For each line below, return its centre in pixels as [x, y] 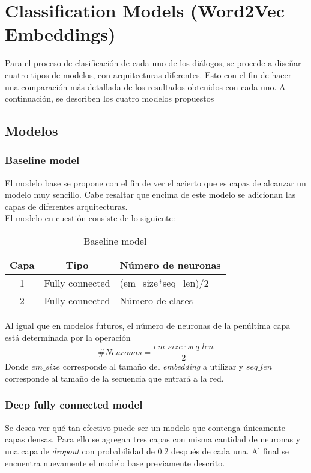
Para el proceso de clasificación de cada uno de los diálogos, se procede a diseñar [153, 63]
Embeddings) [60, 34]
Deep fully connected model [74, 405]
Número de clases [156, 301]
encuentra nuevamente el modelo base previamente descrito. [115, 462]
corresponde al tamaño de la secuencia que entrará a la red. [114, 378]
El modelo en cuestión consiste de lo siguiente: [90, 218]
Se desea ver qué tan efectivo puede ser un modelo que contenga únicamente [145, 427]
